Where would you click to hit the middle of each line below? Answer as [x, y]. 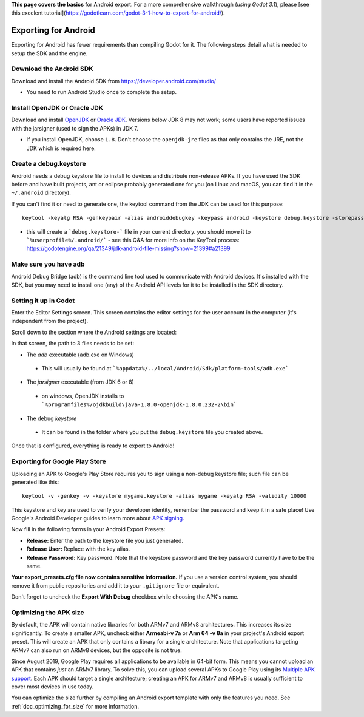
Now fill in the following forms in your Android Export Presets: [88, 529]
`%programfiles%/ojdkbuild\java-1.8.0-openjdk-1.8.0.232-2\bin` [139, 405]
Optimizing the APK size [48, 612]
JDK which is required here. [61, 148]
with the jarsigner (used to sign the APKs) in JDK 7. [75, 128]
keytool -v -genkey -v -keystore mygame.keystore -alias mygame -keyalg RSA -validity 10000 [164, 496]
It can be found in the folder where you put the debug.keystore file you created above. [152, 432]
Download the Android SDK [52, 69]
